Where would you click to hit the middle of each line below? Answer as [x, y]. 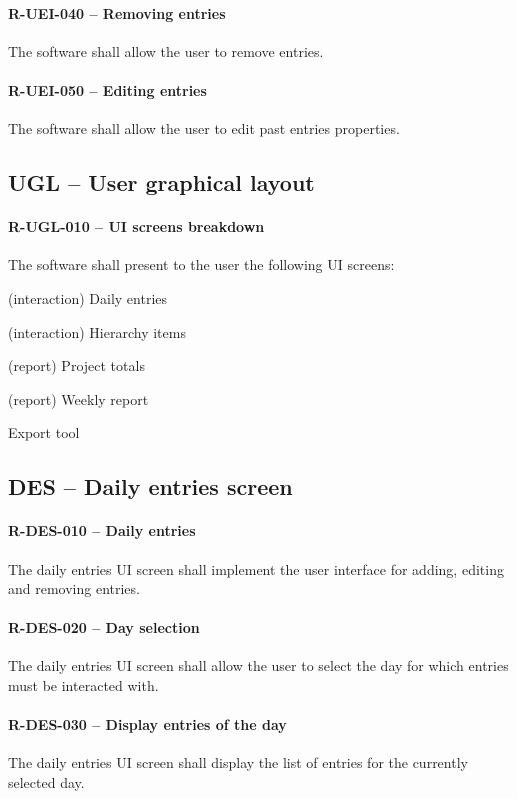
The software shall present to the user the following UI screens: [201, 264]
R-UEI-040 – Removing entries [117, 12]
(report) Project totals [76, 365]
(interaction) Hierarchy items [97, 331]
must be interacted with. [83, 685]
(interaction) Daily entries [88, 297]
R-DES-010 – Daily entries [102, 530]
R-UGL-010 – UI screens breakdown [136, 226]
